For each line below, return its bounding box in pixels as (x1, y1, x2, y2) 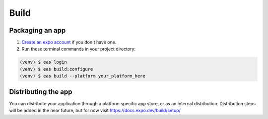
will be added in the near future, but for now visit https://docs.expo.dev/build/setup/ (9, 108, 181, 114)
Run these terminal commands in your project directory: (21, 46, 136, 52)
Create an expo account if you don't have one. (21, 40, 117, 45)
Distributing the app (9, 87, 72, 96)
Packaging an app (9, 26, 66, 35)
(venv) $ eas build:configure (19, 66, 93, 72)
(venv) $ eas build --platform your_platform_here (19, 73, 146, 79)
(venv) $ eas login (19, 59, 67, 65)
